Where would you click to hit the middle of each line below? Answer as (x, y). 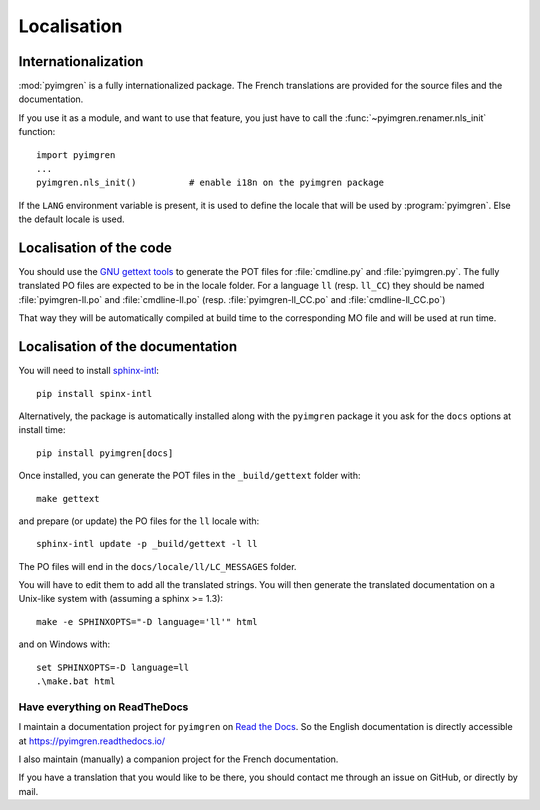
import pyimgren (76, 154)
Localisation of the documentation (128, 346)
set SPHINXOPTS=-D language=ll (113, 667)
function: (37, 132)
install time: (42, 430)
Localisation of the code (95, 248)
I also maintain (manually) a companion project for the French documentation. (178, 759)
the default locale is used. (71, 219)
